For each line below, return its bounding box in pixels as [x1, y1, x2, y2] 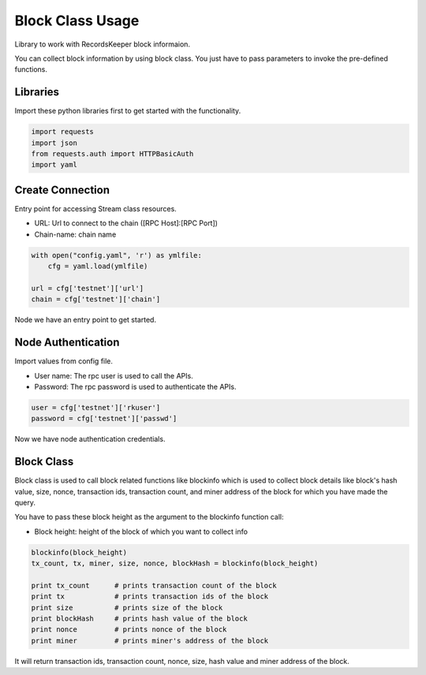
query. [14, 498, 35, 507]
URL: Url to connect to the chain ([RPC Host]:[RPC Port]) [34, 218, 219, 228]
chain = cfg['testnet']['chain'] [31, 295, 161, 304]
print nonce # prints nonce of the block [31, 625, 227, 634]
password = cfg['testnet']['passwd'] [31, 414, 177, 423]
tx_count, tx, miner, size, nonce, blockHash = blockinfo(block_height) [31, 559, 319, 568]
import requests [31, 127, 95, 136]
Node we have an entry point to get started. [14, 315, 157, 325]
